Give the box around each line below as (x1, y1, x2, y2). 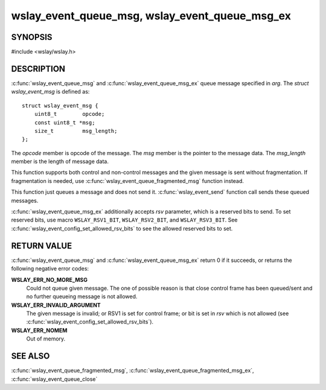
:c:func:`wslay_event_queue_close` (11, 375, 98, 383)
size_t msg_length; (34, 127, 118, 134)
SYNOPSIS (11, 32, 53, 42)
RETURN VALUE (11, 240, 72, 251)
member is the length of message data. (11, 158, 109, 165)
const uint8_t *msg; (34, 119, 95, 126)
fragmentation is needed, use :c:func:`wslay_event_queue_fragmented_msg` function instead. (11, 177, 245, 184)
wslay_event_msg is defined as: (11, 88, 90, 95)
